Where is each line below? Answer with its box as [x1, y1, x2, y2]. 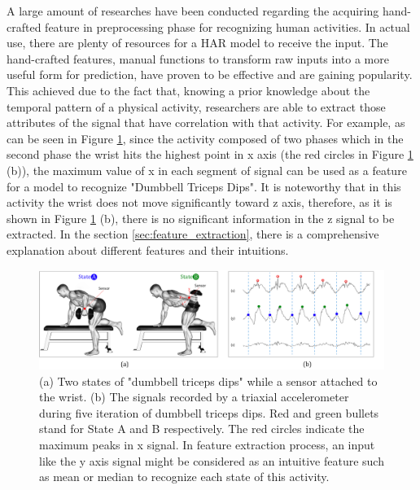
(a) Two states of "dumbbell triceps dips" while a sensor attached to [39, 372, 378, 389]
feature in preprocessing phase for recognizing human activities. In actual [45, 18, 410, 35]
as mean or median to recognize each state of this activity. [39, 468, 330, 485]
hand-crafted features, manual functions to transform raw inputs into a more [7, 50, 389, 67]
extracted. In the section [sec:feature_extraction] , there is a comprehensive [7, 225, 379, 243]
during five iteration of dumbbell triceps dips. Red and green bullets [39, 404, 379, 421]
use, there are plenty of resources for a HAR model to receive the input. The [7, 34, 388, 51]
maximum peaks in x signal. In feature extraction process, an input [39, 436, 375, 453]
